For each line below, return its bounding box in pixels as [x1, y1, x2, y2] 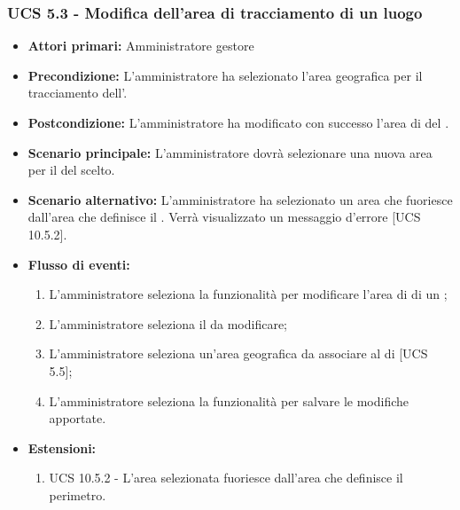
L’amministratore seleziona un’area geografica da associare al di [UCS [49, 344, 428, 363]
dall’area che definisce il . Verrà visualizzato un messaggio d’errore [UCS [27, 208, 421, 226]
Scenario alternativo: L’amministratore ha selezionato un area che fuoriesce [27, 190, 453, 208]
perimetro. [49, 485, 106, 504]
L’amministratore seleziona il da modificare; [49, 314, 288, 333]
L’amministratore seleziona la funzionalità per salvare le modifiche [49, 391, 409, 410]
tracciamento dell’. [27, 83, 128, 102]
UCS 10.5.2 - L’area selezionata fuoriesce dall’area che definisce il [49, 468, 403, 487]
